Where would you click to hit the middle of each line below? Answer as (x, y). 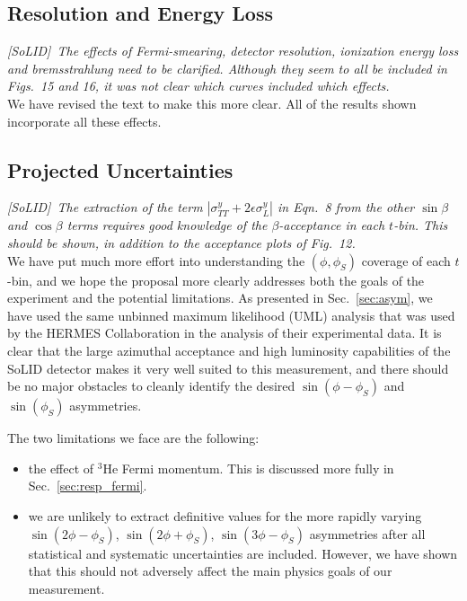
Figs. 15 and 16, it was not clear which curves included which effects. (198, 86)
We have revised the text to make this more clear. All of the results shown (212, 103)
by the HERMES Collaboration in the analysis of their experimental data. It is (225, 333)
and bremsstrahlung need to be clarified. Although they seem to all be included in (227, 68)
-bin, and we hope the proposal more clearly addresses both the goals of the (216, 280)
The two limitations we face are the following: (133, 438)
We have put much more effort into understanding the (156, 260)
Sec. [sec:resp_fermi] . (88, 486)
